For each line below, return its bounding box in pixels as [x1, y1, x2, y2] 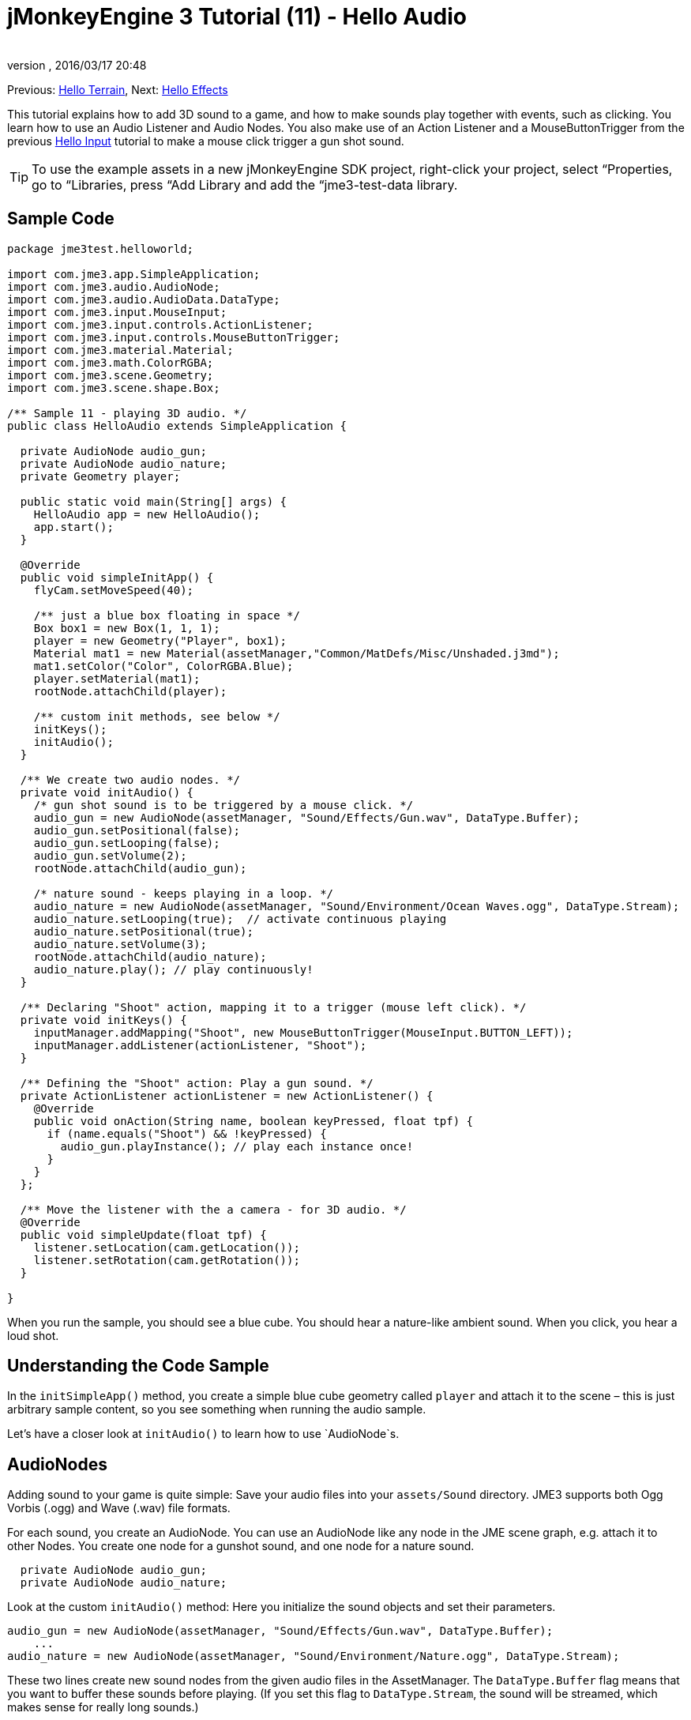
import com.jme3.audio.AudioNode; [7, 280, 220, 293]
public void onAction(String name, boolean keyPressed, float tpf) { [33, 1114, 474, 1127]
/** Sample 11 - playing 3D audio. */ [7, 406, 247, 420]
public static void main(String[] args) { [20, 495, 287, 508]
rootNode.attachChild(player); [33, 684, 227, 698]
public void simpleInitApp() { [20, 570, 214, 584]
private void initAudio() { [20, 785, 194, 799]
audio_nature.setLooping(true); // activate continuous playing [33, 912, 447, 925]
